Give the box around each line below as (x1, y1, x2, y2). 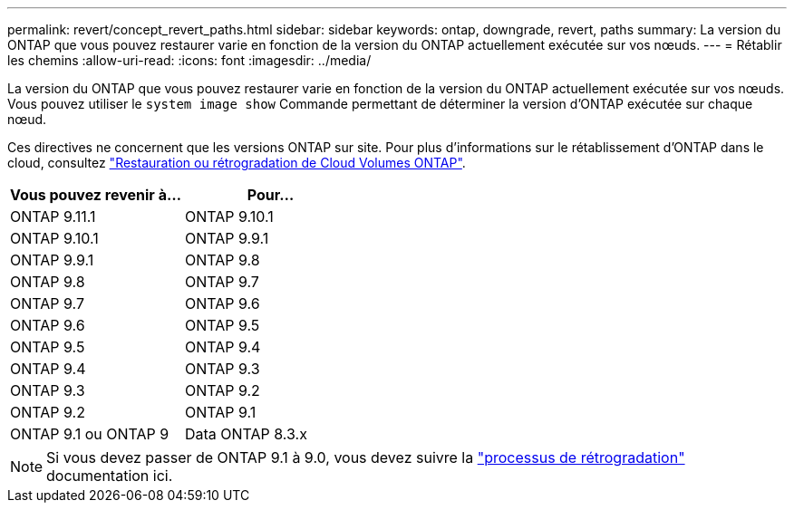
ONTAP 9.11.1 (10, 207, 96, 226)
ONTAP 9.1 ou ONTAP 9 (10, 425, 169, 443)
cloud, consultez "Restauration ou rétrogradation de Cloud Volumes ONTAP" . (7, 155, 466, 170)
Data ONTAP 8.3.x (184, 425, 307, 443)
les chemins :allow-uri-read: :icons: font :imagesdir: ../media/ (7, 53, 372, 68)
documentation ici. (46, 467, 173, 485)
